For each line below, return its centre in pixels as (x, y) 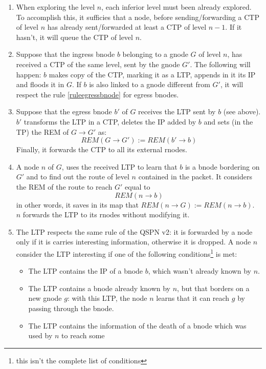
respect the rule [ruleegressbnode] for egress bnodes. (97, 94)
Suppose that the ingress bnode (65, 54)
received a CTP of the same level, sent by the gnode (98, 64)
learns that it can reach (193, 298)
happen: (29, 74)
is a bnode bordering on (222, 166)
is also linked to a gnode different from (150, 84)
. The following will (220, 64)
